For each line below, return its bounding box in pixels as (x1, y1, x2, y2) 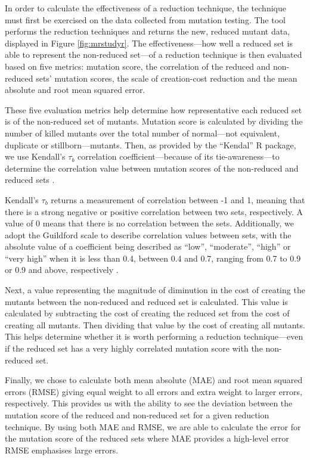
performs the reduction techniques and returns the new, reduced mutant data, (5, 25, 290, 38)
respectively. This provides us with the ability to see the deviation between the (5, 397, 293, 409)
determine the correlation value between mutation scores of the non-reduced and (5, 161, 299, 174)
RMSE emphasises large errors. (5, 443, 119, 456)
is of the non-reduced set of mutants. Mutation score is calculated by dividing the (5, 115, 303, 128)
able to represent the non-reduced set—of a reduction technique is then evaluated (5, 48, 302, 61)
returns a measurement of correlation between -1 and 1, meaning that (51, 193, 305, 206)
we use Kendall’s (5, 150, 66, 163)
